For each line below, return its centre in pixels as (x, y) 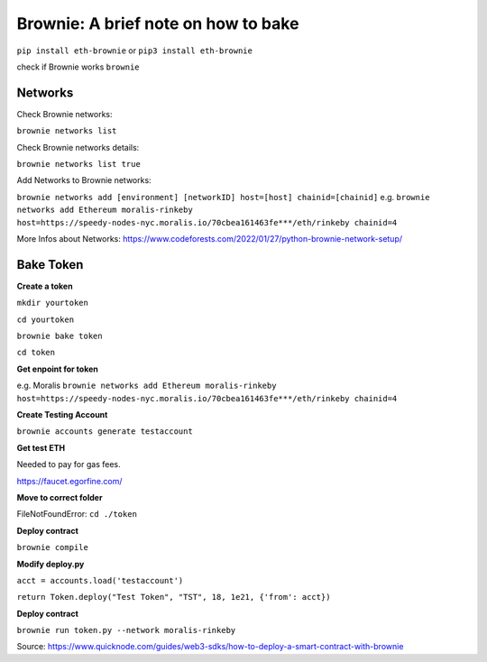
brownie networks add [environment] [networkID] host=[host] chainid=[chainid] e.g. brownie (223, 197)
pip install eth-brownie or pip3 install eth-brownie (134, 51)
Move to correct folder (60, 497)
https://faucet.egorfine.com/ (69, 481)
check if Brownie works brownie (78, 67)
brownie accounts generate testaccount (105, 432)
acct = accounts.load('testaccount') (100, 580)
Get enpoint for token (58, 369)
